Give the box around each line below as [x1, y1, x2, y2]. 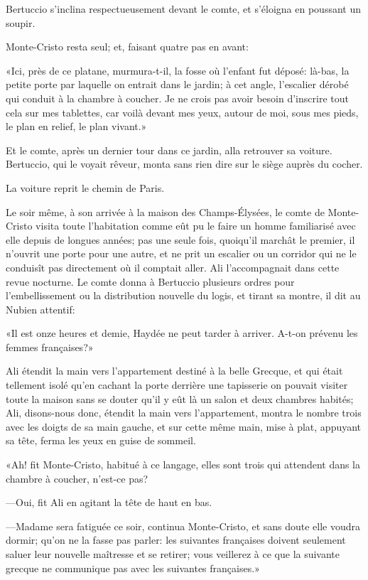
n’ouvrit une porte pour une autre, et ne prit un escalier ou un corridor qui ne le [6, 246, 357, 261]
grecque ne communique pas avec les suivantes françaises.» [6, 560, 260, 575]
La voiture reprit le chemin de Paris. [6, 180, 165, 195]
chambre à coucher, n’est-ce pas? [6, 471, 148, 485]
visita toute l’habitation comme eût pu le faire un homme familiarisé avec [36, 218, 356, 233]
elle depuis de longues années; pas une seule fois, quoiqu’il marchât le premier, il [6, 232, 355, 247]
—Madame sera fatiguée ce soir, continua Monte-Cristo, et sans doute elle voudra [6, 518, 361, 533]
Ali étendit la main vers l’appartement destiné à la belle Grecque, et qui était [6, 363, 343, 378]
